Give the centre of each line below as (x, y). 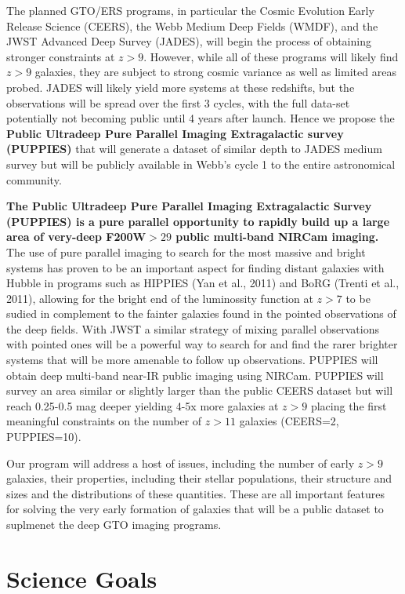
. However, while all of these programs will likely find (271, 56)
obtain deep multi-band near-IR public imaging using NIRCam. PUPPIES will (195, 375)
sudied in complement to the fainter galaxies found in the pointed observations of (201, 313)
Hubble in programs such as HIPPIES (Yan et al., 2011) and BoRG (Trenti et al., (203, 283)
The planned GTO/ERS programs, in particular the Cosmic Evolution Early (190, 10)
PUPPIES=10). (44, 437)
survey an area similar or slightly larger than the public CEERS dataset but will (200, 390)
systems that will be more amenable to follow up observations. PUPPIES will (192, 360)
